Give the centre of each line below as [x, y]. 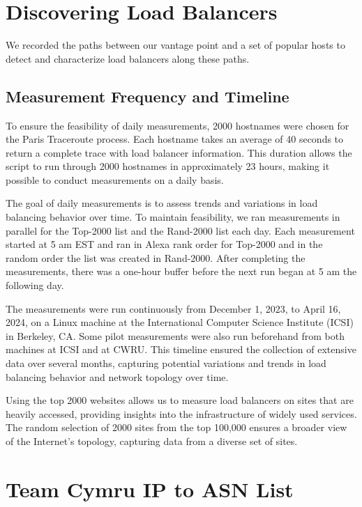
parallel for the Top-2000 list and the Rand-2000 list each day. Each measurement [180, 230]
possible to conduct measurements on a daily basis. [115, 179]
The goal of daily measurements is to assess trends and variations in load [162, 203]
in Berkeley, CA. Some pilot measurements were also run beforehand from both [175, 335]
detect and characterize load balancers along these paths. [128, 58]
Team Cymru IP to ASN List [150, 489]
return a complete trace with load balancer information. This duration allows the [179, 152]
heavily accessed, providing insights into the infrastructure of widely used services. [181, 413]
